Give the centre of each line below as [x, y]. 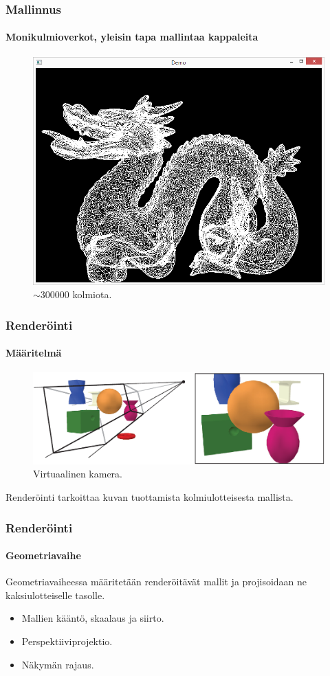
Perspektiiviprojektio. [67, 641]
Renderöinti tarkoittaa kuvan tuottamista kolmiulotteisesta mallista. [150, 497]
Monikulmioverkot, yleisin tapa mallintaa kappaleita [132, 37]
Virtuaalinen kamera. [78, 474]
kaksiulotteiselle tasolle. [55, 595]
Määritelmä [34, 353]
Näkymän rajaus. [58, 664]
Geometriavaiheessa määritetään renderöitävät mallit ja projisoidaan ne [156, 582]
